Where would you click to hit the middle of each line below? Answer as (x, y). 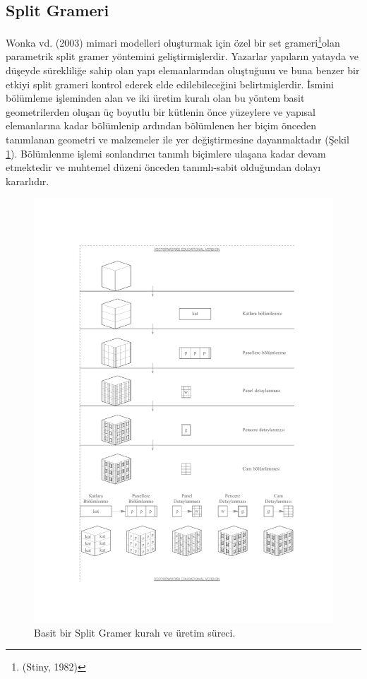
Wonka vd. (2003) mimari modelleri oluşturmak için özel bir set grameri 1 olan (173, 41)
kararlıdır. (28, 181)
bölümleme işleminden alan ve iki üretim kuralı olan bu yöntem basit (155, 98)
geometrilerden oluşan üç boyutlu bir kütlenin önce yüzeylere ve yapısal (161, 111)
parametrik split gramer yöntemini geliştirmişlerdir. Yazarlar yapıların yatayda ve (182, 56)
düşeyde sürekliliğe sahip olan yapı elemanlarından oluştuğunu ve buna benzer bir (183, 70)
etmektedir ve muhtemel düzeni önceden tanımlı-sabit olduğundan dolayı (163, 167)
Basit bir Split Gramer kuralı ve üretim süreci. (135, 632)
